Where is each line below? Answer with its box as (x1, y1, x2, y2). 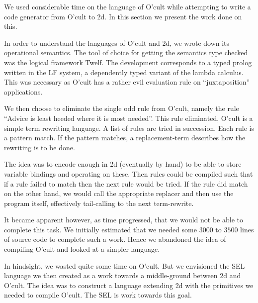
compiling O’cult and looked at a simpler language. (4, 244, 160, 254)
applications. (4, 86, 43, 97)
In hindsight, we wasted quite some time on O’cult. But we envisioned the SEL (4, 260, 245, 271)
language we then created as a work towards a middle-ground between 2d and (4, 270, 241, 281)
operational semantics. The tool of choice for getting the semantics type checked (4, 47, 248, 58)
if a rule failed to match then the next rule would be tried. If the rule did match (4, 178, 248, 189)
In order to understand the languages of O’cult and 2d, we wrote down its (4, 37, 230, 48)
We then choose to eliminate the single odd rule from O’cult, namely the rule (4, 103, 239, 113)
